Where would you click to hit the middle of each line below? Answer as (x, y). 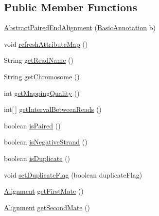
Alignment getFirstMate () (44, 191)
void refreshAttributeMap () (46, 44)
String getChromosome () (42, 76)
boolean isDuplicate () (37, 158)
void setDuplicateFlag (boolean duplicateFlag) (73, 174)
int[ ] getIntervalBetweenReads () (53, 109)
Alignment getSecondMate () (47, 207)
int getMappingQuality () (42, 93)
